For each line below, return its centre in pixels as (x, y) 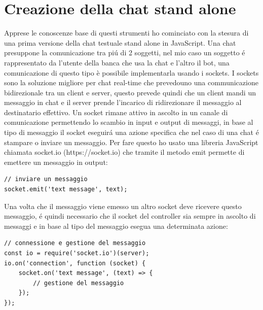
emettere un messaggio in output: (56, 162)
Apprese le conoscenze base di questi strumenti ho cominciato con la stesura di (126, 33)
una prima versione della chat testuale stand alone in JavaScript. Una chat (120, 42)
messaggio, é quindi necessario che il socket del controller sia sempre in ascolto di (130, 216)
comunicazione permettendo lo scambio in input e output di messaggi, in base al (129, 122)
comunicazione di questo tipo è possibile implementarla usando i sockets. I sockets (131, 72)
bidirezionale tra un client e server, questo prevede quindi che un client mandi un (130, 92)
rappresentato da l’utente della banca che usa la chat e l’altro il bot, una (117, 62)
